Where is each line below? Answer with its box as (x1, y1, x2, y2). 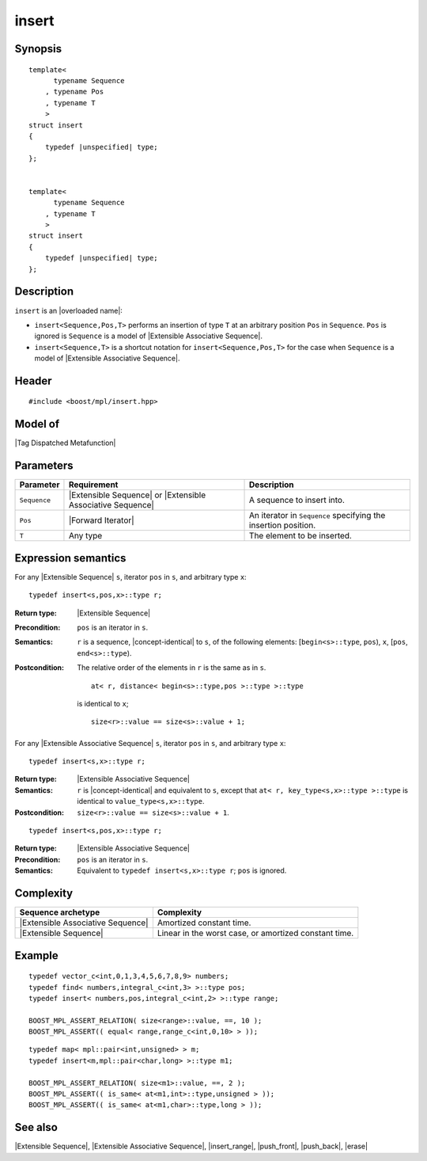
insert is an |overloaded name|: (14, 306, 123, 315)
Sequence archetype (19, 907, 100, 918)
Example (14, 949, 59, 962)
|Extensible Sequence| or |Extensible (68, 489, 206, 501)
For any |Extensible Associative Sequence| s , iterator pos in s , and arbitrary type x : (14, 738, 286, 748)
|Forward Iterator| (68, 515, 134, 526)
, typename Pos (44, 87, 104, 97)
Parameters (14, 459, 74, 473)
